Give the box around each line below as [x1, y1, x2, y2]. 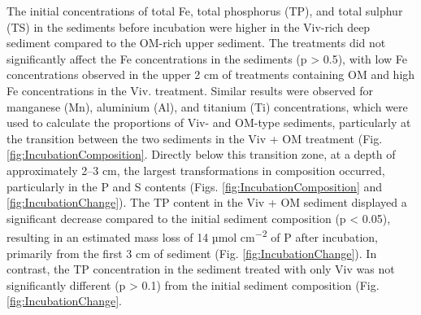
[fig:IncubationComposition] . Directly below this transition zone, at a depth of [7, 146, 396, 163]
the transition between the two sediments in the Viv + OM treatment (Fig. [7, 129, 383, 147]
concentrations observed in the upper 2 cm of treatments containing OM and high [7, 66, 415, 83]
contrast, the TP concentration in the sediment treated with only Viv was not [7, 260, 395, 278]
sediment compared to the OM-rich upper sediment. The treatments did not [7, 34, 386, 51]
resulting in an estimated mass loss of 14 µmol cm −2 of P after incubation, [7, 226, 379, 245]
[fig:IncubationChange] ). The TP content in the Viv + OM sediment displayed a [7, 194, 407, 211]
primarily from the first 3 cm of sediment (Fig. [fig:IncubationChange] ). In [7, 244, 377, 261]
